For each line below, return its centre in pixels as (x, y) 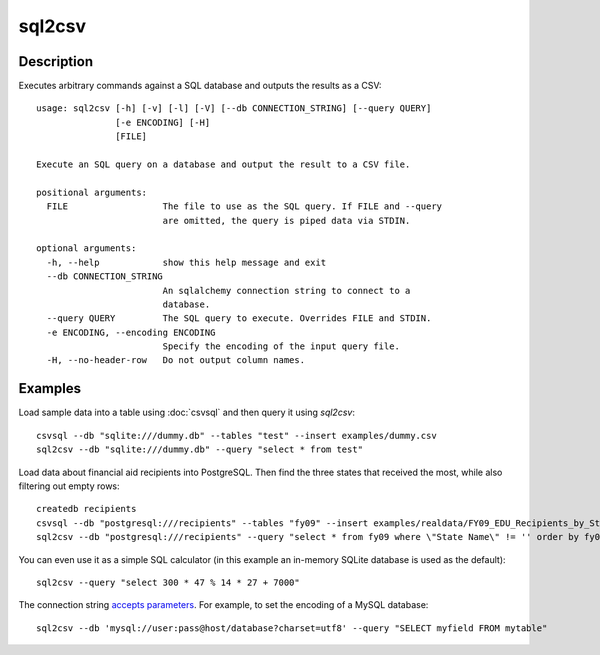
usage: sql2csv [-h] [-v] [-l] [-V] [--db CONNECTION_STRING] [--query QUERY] (234, 108)
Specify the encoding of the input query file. (281, 346)
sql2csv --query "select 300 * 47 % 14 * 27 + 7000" (168, 582)
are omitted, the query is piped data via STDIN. (286, 220)
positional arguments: (92, 192)
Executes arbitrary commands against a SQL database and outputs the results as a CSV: (200, 86)
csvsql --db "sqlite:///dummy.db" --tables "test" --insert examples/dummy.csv (236, 435)
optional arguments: (86, 248)
